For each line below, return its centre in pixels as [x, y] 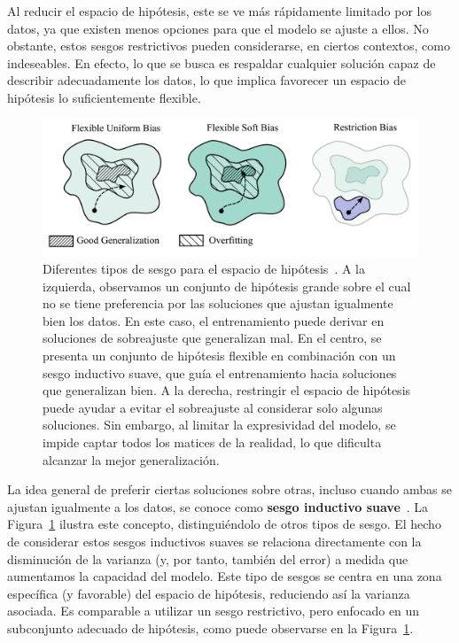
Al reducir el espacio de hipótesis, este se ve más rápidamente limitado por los [219, 11]
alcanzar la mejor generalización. [131, 459]
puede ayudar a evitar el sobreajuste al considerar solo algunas [213, 407]
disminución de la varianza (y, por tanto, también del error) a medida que [208, 558]
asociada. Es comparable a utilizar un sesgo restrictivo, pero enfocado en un [214, 611]
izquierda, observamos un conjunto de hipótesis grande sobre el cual [227, 286]
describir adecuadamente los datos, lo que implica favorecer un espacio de [206, 80]
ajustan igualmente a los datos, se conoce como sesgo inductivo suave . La [218, 506]
